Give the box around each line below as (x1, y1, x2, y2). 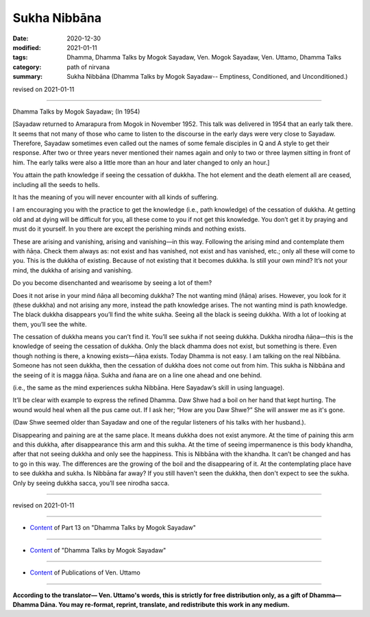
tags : (12, 53, 28, 62)
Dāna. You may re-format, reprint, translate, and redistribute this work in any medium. (40, 600, 291, 609)
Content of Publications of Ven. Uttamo (29, 568, 140, 577)
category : (12, 62, 42, 71)
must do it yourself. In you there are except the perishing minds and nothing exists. (12, 225, 247, 233)
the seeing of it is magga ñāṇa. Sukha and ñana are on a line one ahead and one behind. (12, 370, 262, 379)
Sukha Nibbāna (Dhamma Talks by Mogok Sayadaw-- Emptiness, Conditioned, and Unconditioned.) (66, 73, 348, 81)
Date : (12, 34, 29, 42)
